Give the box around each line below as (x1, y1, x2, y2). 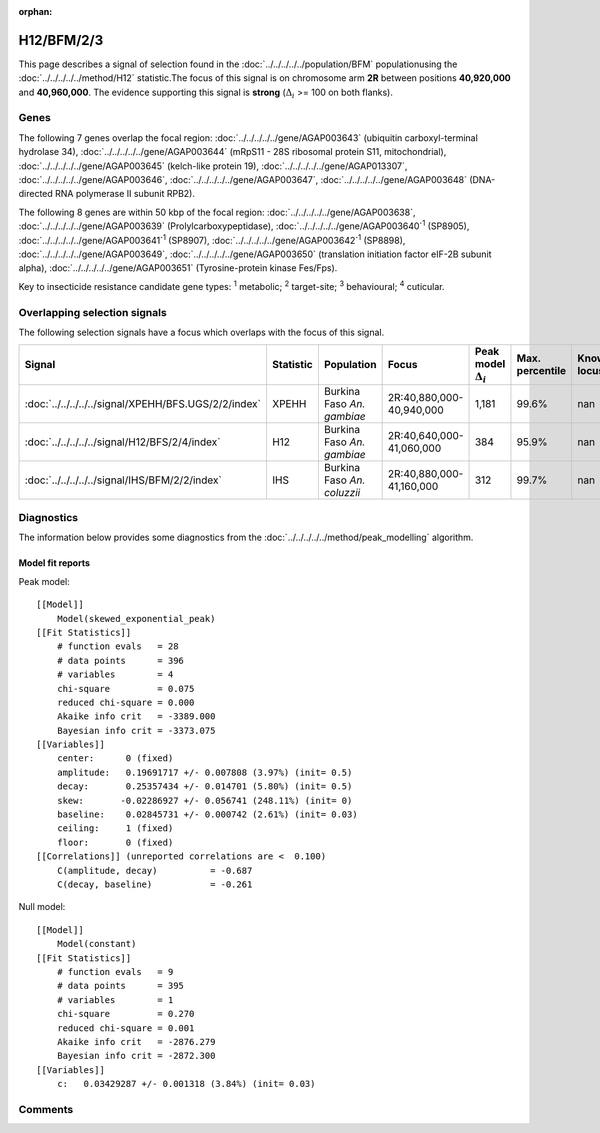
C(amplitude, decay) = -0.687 (56, 865, 253, 876)
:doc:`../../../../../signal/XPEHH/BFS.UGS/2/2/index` (24, 396, 262, 410)
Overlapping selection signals (18, 305, 167, 319)
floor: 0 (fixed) (56, 836, 174, 848)
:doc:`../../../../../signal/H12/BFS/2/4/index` (24, 435, 221, 449)
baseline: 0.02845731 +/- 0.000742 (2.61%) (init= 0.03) (56, 809, 359, 820)
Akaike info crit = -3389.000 (56, 711, 216, 722)
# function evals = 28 (56, 641, 179, 652)
